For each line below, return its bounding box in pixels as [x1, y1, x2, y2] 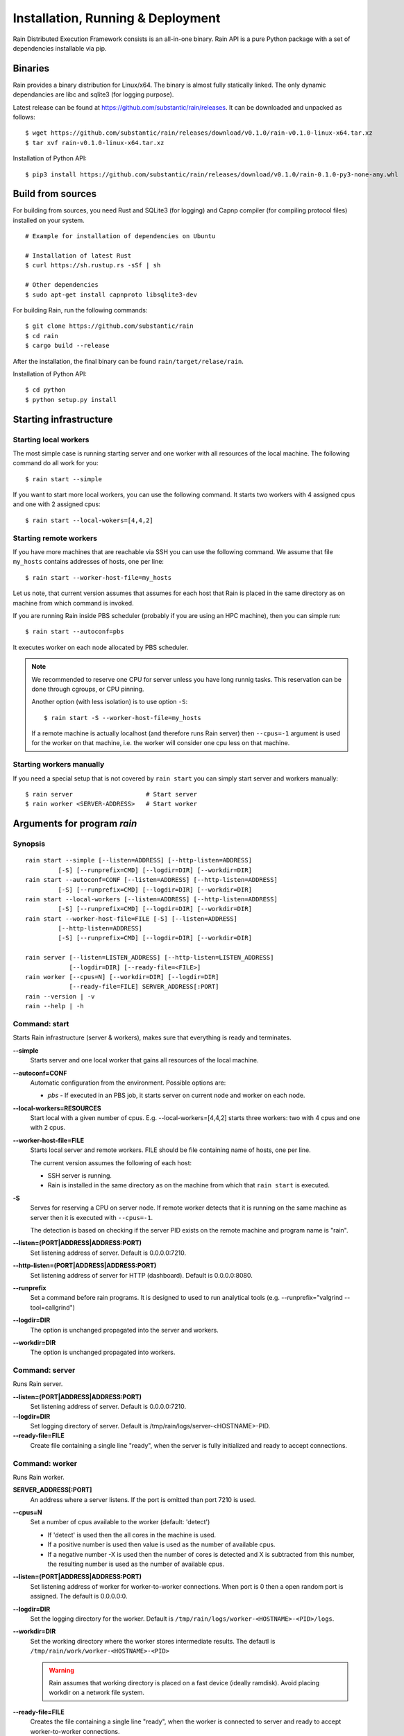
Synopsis [12, 839, 45, 849]
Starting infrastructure [12, 413, 113, 425]
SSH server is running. [47, 1171, 112, 1180]
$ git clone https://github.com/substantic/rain [25, 322, 194, 330]
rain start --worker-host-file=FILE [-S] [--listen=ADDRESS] [25, 915, 237, 923]
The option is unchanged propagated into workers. [30, 1348, 176, 1357]
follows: [12, 113, 35, 122]
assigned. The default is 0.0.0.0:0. [30, 1592, 128, 1601]
